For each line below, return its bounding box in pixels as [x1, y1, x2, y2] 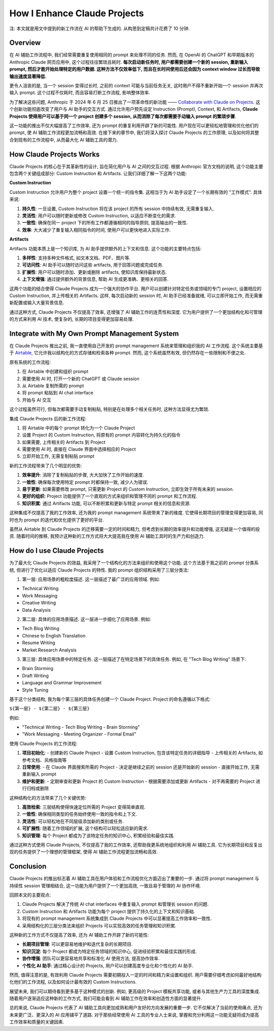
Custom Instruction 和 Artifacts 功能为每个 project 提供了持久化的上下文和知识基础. [22, 908, 195, 914]
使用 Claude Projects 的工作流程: [9, 740, 78, 746]
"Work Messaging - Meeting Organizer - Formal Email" [22, 731, 136, 737]
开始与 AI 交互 [22, 396, 52, 403]
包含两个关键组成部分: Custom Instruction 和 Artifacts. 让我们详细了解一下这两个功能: [9, 171, 187, 177]
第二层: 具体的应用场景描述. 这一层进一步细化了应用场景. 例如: [22, 616, 151, 622]
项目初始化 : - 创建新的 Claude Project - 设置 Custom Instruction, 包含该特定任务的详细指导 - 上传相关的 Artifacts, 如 [22, 750, 263, 756]
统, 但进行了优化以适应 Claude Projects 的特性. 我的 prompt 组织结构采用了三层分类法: [9, 567, 189, 573]
